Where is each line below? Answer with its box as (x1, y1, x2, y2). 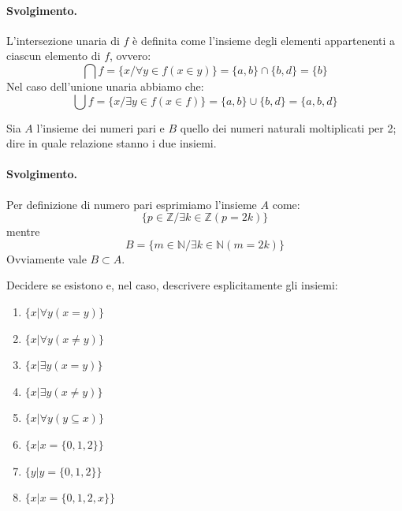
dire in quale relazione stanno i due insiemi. (6, 135, 217, 151)
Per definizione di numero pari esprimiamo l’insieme (6, 196, 257, 212)
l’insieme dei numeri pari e (36, 119, 165, 136)
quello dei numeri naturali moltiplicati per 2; (180, 119, 396, 136)
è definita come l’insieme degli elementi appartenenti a (132, 32, 396, 48)
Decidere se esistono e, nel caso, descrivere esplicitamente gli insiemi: (6, 277, 338, 293)
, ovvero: (110, 47, 151, 64)
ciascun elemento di (6, 47, 101, 64)
